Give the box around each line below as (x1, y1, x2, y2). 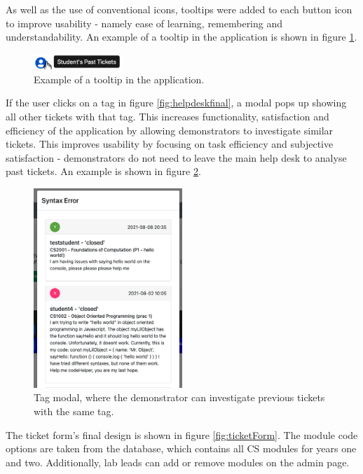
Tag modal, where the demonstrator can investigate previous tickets (34, 390, 325, 405)
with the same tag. (34, 404, 114, 419)
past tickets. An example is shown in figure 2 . (6, 164, 201, 179)
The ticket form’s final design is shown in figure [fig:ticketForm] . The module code (6, 427, 358, 442)
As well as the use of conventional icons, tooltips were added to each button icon (6, 2, 352, 16)
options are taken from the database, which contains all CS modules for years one (6, 441, 357, 456)
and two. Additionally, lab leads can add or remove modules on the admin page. (6, 454, 350, 469)
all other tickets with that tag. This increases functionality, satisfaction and (6, 109, 329, 123)
